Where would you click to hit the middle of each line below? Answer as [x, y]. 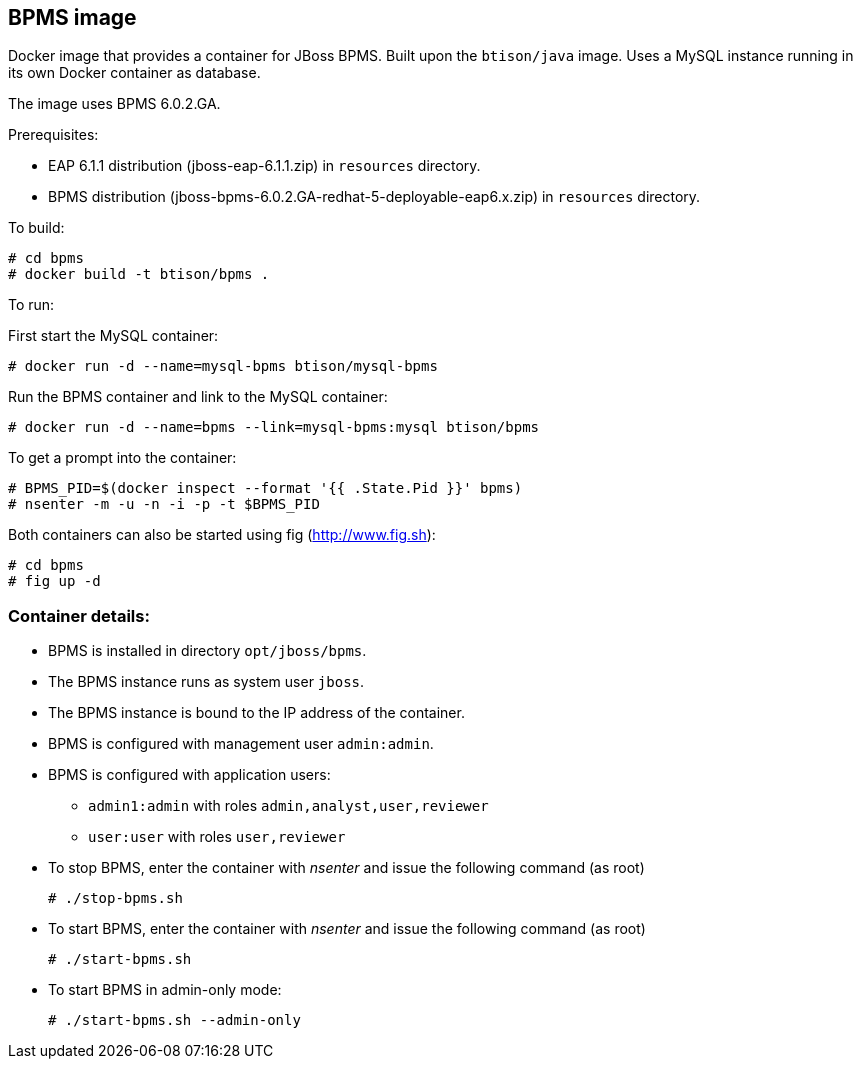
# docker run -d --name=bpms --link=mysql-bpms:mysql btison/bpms [274, 427]
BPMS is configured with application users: [189, 775]
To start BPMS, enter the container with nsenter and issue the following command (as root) [347, 929]
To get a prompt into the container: [122, 458]
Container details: [79, 615]
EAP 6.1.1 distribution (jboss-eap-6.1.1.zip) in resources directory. [264, 166]
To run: [31, 305]
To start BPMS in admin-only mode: [165, 990]
